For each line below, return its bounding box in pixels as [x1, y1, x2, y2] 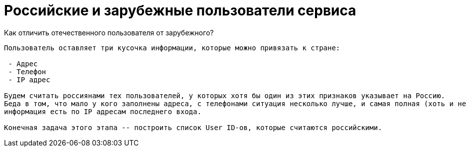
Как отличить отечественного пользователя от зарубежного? [4, 28, 214, 37]
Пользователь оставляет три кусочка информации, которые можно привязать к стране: [4, 43, 340, 52]
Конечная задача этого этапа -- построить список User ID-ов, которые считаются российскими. [4, 123, 382, 132]
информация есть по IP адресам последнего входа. [4, 107, 202, 116]
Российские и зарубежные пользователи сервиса [4, 2, 356, 19]
